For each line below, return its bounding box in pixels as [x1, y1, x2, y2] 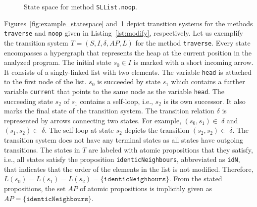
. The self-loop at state [45, 125, 114, 135]
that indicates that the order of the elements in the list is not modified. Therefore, [4, 163, 254, 174]
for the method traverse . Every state [135, 37, 251, 48]
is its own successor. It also [163, 96, 246, 106]
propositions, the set [4, 183, 66, 194]
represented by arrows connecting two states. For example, [4, 115, 182, 125]
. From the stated [169, 173, 222, 184]
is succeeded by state [97, 76, 160, 87]
